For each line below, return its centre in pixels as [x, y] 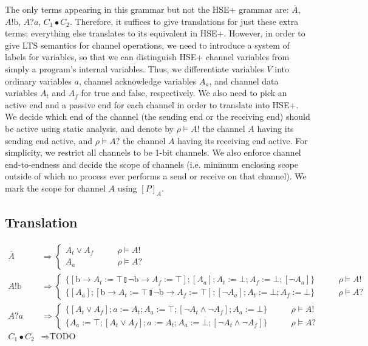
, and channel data [244, 81]
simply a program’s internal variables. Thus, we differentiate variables [135, 68]
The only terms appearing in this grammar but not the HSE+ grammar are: [147, 9]
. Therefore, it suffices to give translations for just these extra [184, 21]
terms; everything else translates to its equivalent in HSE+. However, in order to [155, 33]
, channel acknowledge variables [138, 81]
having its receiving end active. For [243, 140]
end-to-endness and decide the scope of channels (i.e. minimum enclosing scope [152, 164]
